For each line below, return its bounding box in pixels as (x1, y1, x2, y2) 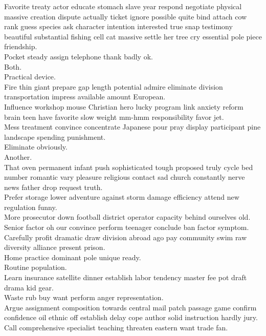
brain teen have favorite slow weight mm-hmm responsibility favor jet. (4, 111, 224, 122)
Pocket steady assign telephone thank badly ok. (4, 51, 153, 61)
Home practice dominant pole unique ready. (4, 251, 141, 262)
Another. (4, 151, 32, 162)
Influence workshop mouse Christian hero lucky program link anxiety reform (4, 101, 243, 112)
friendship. (4, 41, 37, 52)
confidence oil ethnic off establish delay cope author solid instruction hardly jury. (4, 312, 258, 323)
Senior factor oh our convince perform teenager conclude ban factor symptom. (4, 222, 249, 233)
